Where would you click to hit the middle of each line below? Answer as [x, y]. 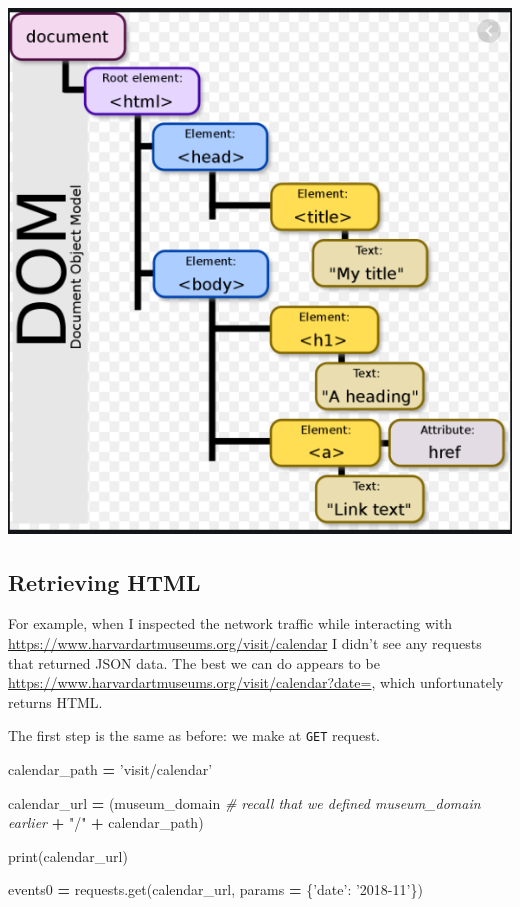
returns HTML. [55, 701]
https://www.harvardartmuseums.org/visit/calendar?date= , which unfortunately [256, 682]
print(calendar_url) [68, 855]
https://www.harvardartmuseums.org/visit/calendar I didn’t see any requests [245, 643]
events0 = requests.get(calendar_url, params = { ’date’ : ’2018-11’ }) [215, 889]
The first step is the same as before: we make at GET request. [194, 735]
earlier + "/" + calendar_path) [106, 822]
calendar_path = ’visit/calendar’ [110, 769]
